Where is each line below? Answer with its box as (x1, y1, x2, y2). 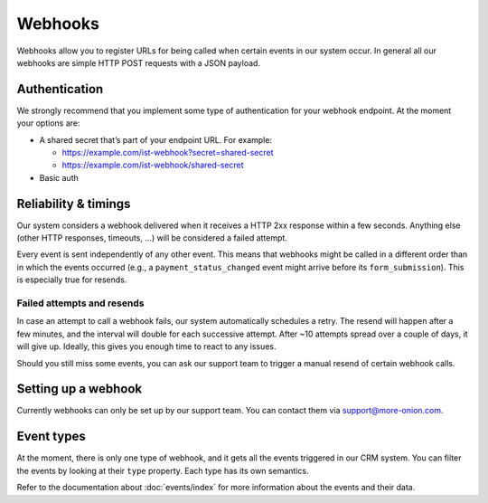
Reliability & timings (16, 195, 131, 212)
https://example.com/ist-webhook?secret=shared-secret (61, 147, 275, 158)
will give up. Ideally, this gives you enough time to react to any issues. (16, 341, 277, 352)
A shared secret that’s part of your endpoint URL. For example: (39, 134, 273, 145)
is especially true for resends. (16, 274, 127, 285)
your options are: (16, 118, 80, 128)
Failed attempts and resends (16, 297, 145, 309)
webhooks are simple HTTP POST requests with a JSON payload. (16, 57, 261, 68)
